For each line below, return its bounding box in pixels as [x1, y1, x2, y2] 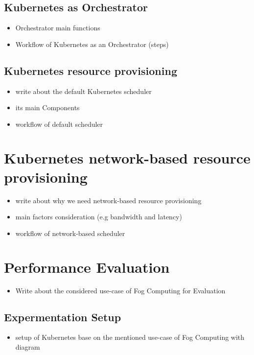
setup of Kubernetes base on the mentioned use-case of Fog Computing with [15, 332, 245, 342]
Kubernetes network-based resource [4, 147, 251, 167]
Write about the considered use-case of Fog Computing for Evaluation [15, 285, 226, 295]
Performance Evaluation [4, 257, 170, 277]
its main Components [15, 102, 80, 113]
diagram [15, 341, 40, 352]
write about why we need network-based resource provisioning [15, 195, 202, 205]
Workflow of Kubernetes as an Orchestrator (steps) [15, 39, 169, 49]
